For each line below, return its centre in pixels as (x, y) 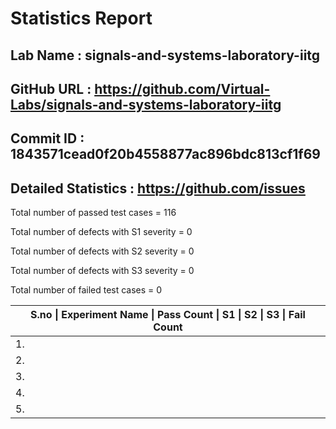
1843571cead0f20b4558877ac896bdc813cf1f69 (166, 154)
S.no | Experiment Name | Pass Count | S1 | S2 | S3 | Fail (168, 315)
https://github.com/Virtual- (182, 88)
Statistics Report (81, 18)
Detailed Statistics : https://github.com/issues (158, 188)
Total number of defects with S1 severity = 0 (101, 232)
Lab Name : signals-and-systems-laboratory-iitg (165, 55)
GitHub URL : (51, 88)
